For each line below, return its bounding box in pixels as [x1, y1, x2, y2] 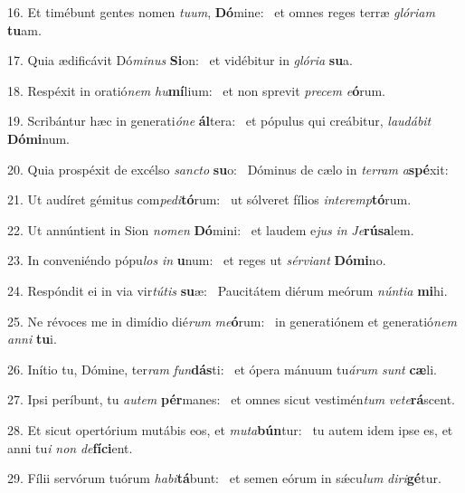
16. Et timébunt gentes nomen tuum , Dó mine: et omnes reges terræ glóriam [7, 3, 435, 21]
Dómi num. [7, 128, 71, 147]
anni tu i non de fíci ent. [7, 438, 133, 457]
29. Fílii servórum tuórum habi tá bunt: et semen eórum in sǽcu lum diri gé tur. [7, 469, 441, 488]
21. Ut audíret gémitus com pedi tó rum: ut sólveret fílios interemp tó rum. [7, 190, 412, 209]
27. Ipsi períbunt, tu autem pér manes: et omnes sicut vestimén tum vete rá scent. [7, 390, 455, 409]
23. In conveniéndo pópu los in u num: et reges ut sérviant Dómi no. [7, 251, 386, 270]
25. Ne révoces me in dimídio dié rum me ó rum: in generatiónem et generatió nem [7, 311, 457, 330]
